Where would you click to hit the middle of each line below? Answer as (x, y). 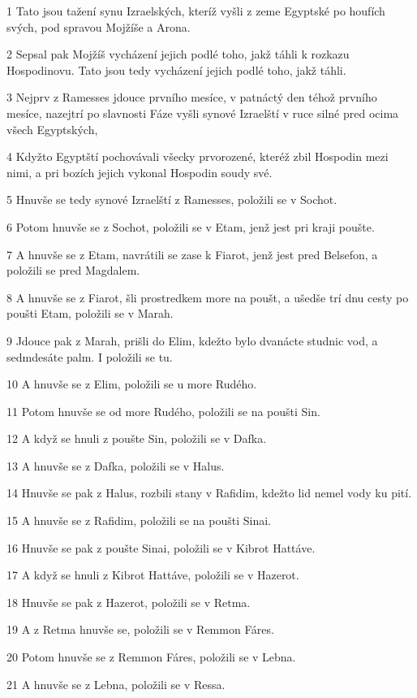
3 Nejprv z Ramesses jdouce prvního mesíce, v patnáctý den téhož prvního (192, 97)
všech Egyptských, (52, 129)
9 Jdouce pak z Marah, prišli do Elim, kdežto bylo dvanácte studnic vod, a (192, 340)
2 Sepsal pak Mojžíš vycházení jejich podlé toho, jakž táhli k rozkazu (178, 54)
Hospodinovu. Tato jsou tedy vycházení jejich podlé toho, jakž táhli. (176, 69)
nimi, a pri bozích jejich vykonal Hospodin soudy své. (140, 172)
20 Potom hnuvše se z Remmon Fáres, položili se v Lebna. (151, 657)
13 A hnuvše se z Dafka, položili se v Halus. (116, 465)
